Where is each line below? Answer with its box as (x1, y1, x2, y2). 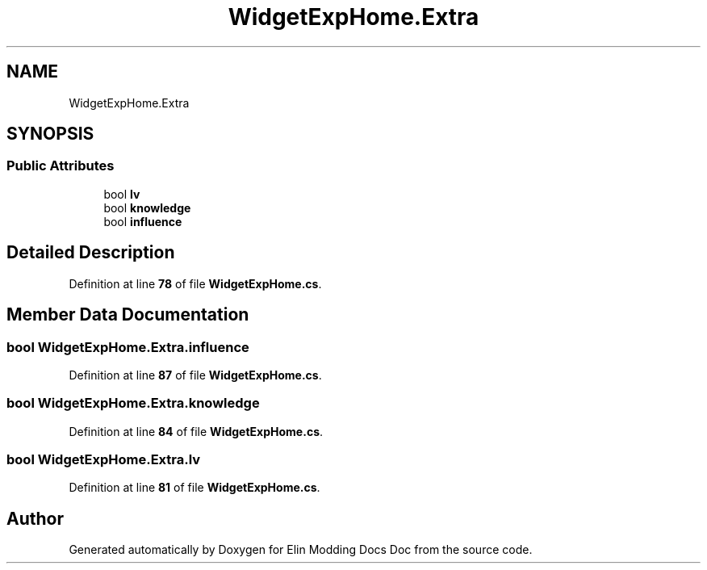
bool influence (103, 214, 182, 228)
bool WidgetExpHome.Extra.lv (6, 451, 201, 467)
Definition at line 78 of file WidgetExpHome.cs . (69, 276, 322, 291)
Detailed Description (6, 242, 175, 263)
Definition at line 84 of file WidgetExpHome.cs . (69, 424, 324, 438)
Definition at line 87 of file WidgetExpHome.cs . (69, 367, 322, 382)
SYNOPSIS (6, 124, 94, 145)
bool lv (103, 187, 140, 201)
